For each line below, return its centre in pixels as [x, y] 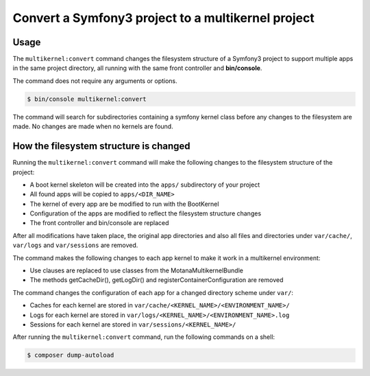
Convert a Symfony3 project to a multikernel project [163, 18]
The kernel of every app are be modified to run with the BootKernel [124, 204]
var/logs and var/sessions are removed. [75, 245]
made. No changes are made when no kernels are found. [93, 126]
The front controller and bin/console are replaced [99, 223]
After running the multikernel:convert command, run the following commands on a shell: [144, 337]
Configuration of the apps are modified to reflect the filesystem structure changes [146, 213]
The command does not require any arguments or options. [95, 81]
